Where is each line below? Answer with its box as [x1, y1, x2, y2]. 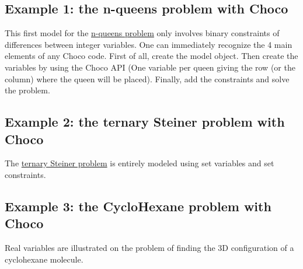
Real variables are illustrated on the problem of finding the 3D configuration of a [5, 242, 294, 254]
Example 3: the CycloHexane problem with [5, 197, 271, 215]
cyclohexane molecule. [5, 253, 83, 265]
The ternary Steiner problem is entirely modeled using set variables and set [5, 157, 274, 169]
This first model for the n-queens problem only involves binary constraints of [5, 27, 280, 39]
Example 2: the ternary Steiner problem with [5, 113, 285, 131]
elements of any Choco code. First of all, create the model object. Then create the [5, 50, 298, 62]
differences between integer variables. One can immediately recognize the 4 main [5, 38, 292, 50]
